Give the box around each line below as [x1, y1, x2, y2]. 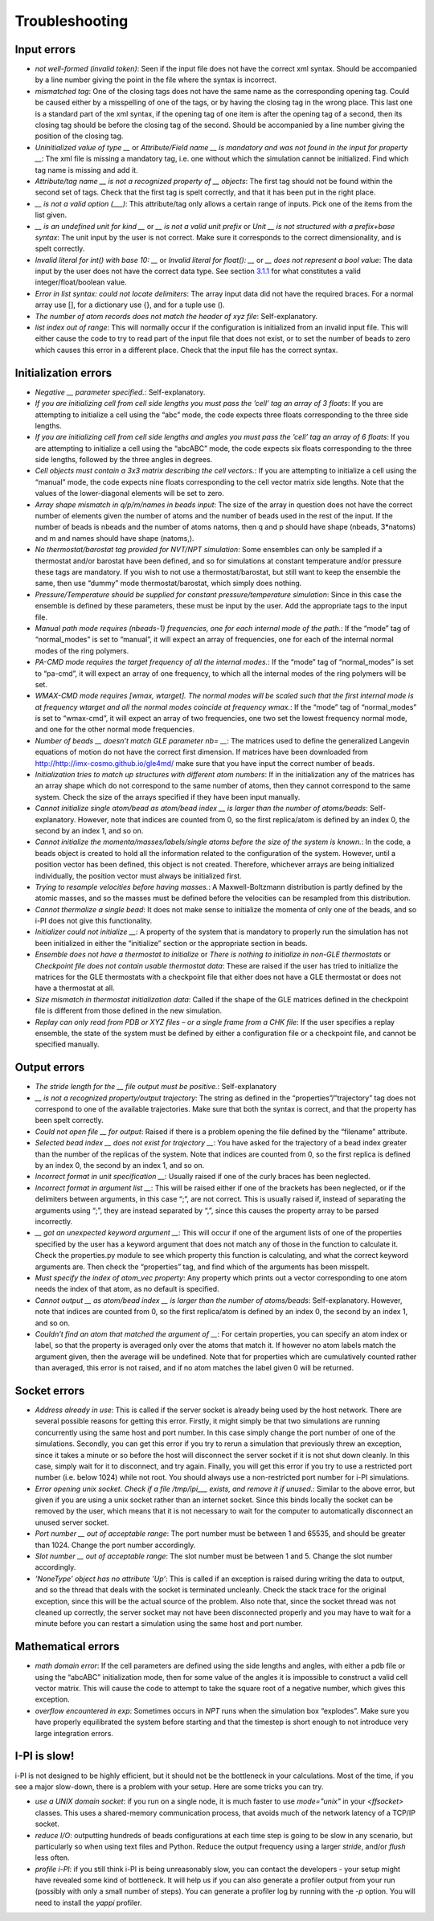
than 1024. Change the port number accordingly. [35, 1540, 196, 1550]
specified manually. [35, 1039, 100, 1049]
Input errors [14, 43, 76, 56]
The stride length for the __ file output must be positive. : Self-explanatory [35, 1082, 277, 1092]
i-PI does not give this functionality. [35, 916, 153, 926]
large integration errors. [35, 1728, 114, 1738]
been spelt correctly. [35, 1116, 104, 1125]
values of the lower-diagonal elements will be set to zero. [35, 489, 225, 498]
